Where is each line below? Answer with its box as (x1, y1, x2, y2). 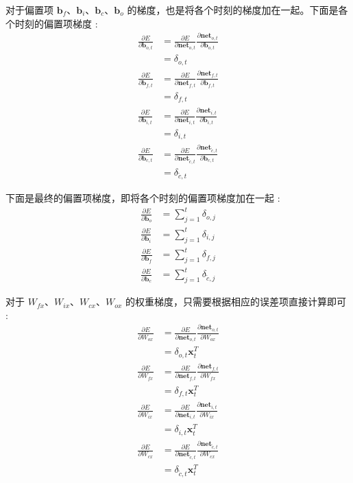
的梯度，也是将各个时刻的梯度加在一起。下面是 (127, 3, 339, 16)
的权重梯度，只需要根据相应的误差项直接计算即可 (125, 294, 346, 309)
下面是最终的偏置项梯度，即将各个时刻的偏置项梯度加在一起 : (5, 191, 280, 205)
